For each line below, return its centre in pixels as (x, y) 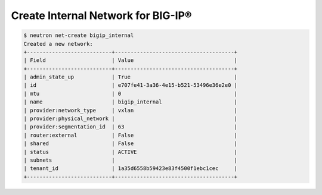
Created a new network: (58, 44)
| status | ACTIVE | (131, 152)
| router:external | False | (131, 135)
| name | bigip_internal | (131, 102)
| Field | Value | (131, 60)
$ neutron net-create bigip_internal (79, 35)
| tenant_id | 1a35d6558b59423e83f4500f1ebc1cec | (131, 169)
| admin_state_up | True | (131, 77)
